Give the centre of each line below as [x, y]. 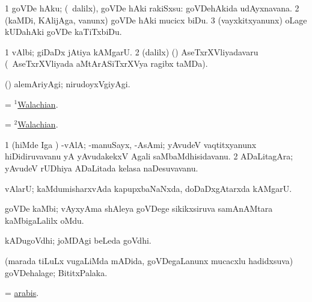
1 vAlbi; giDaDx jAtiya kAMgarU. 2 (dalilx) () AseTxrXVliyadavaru [132, 51]
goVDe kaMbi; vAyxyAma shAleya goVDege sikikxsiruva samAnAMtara [139, 208]
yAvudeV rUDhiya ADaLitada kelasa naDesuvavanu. [102, 168]
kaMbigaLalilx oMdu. [44, 220]
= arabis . [22, 293]
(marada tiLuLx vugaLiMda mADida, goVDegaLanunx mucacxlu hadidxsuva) [149, 260]
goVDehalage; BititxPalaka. [56, 272]
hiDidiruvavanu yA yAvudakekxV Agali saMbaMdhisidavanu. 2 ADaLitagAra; [149, 156]
